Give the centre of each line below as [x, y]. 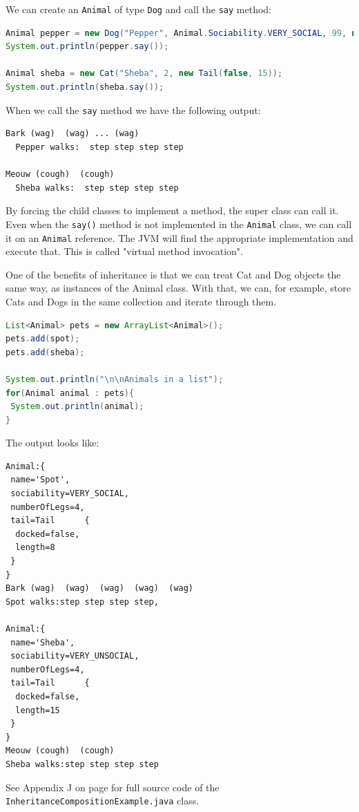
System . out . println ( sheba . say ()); [85, 87]
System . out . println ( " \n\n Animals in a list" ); [115, 379]
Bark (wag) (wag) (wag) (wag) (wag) [100, 588]
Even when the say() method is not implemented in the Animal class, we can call [179, 224]
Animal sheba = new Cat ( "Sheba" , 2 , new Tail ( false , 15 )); [144, 74]
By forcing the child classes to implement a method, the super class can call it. [172, 210]
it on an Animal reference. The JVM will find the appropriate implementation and [179, 237]
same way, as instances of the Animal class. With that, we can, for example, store [178, 288]
